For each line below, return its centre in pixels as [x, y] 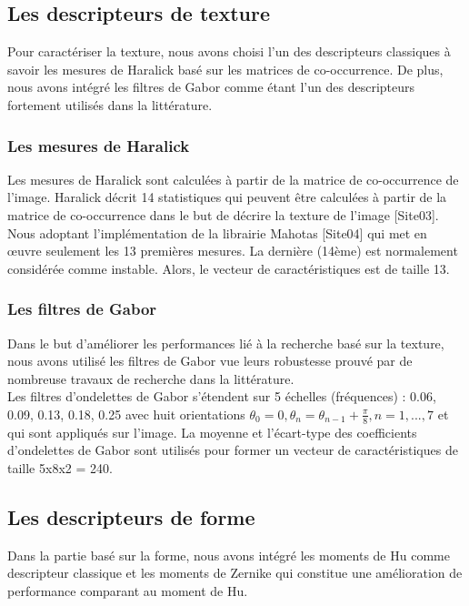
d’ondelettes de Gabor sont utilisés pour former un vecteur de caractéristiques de [233, 450]
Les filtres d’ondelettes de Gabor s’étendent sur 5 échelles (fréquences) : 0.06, [222, 396]
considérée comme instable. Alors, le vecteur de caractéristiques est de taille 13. [229, 268]
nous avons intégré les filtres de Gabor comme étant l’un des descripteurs [211, 87]
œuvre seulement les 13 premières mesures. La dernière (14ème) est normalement [233, 251]
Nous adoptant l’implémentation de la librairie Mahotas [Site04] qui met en [217, 232]
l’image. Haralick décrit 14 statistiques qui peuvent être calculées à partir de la [227, 197]
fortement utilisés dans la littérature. [110, 104]
